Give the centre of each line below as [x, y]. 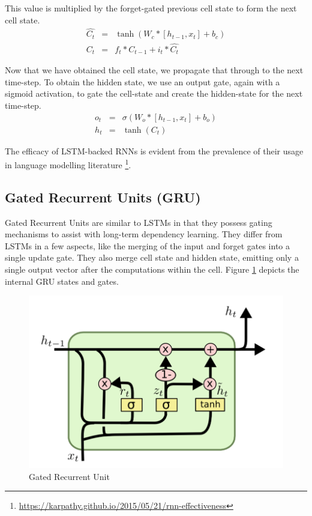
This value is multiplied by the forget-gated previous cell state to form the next [151, 8]
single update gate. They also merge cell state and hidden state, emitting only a [152, 257]
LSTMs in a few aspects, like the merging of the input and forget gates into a [148, 245]
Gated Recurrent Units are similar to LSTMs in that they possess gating [139, 222]
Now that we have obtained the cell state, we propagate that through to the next [154, 70]
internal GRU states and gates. [62, 281]
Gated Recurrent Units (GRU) [103, 197]
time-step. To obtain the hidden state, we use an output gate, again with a [142, 81]
